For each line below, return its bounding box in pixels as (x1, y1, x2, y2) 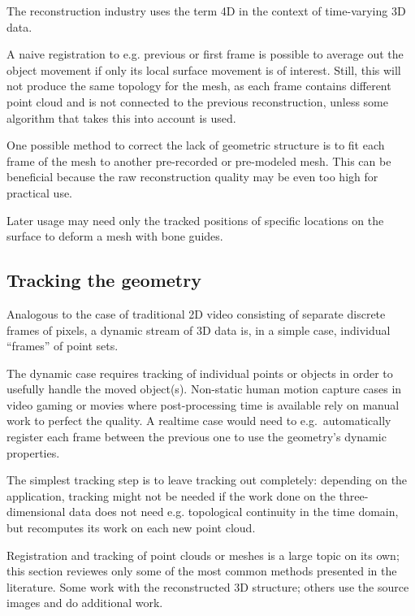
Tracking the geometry (6, 267, 201, 293)
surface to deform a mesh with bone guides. (6, 228, 223, 245)
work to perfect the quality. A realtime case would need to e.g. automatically (6, 412, 391, 429)
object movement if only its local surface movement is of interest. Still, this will (6, 61, 401, 78)
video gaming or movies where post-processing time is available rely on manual (6, 396, 400, 413)
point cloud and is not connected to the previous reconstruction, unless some (6, 93, 388, 110)
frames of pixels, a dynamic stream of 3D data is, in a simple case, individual (6, 321, 391, 338)
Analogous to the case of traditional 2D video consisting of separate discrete (6, 305, 386, 322)
